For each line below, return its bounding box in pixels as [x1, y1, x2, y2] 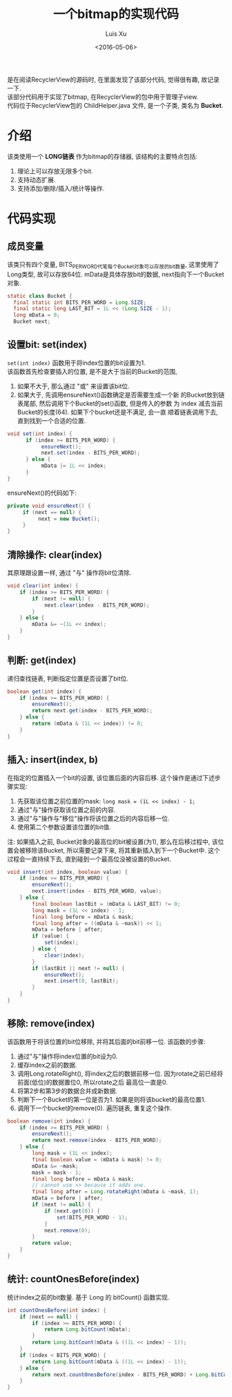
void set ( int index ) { [7, 430, 72, 437]
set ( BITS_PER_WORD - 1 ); [56, 1214, 128, 1221]
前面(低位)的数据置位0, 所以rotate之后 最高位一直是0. [17, 1078, 168, 1086]
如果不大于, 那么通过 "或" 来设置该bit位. [17, 381, 130, 390]
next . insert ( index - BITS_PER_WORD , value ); [32, 888, 162, 895]
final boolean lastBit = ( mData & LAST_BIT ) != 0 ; [32, 900, 181, 907]
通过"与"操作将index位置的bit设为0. [17, 1052, 118, 1061]
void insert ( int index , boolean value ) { [7, 868, 128, 875]
